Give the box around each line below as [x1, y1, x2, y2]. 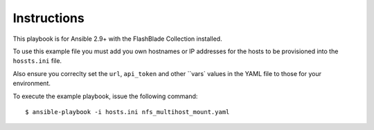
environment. [12, 80, 51, 88]
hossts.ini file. [12, 57, 62, 65]
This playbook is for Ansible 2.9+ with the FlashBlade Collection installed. [12, 35, 222, 43]
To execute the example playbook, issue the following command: [12, 92, 198, 100]
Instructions [12, 10, 84, 26]
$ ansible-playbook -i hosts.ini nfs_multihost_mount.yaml [25, 108, 230, 115]
